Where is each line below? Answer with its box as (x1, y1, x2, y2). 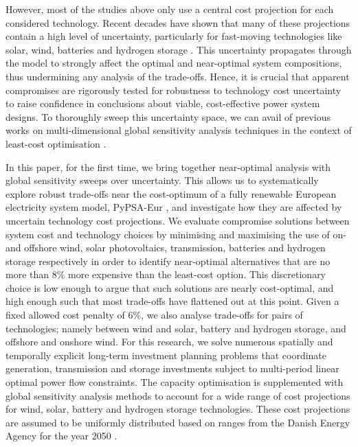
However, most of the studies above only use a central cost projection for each (5, 2, 334, 16)
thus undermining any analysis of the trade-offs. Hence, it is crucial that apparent (5, 69, 350, 83)
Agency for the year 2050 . (5, 428, 118, 443)
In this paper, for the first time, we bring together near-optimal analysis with (5, 159, 331, 174)
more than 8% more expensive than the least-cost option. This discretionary (5, 267, 326, 282)
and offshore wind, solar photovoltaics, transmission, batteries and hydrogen (5, 240, 326, 255)
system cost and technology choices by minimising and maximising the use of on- (5, 227, 346, 241)
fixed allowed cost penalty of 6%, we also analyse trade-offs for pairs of (5, 308, 303, 322)
